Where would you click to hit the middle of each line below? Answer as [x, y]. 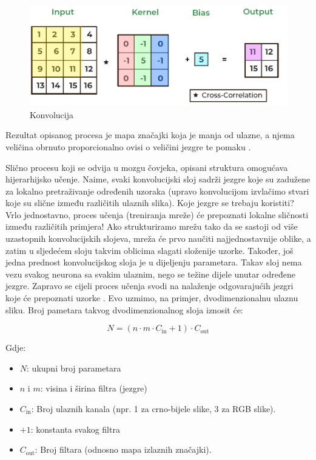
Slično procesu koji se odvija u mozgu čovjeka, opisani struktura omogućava [147, 167]
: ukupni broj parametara [74, 368]
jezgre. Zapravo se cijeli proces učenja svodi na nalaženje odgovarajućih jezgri [150, 286]
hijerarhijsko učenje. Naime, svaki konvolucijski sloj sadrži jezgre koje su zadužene [158, 179]
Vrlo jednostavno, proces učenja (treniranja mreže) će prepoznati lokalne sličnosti [157, 214]
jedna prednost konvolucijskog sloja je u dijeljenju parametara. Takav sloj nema [154, 262]
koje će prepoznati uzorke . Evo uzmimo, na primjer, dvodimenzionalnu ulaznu [152, 298]
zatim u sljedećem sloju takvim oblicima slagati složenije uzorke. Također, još [150, 250]
